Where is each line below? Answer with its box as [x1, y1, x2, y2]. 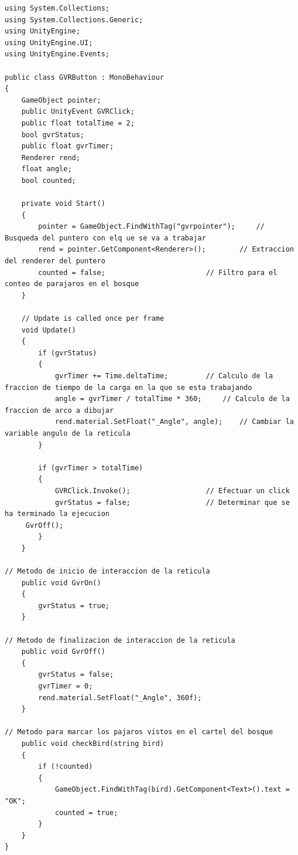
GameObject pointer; [21, 96, 101, 104]
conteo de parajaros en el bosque [5, 280, 139, 289]
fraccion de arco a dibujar [5, 406, 114, 415]
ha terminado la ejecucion [5, 510, 109, 518]
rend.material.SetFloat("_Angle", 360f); [38, 693, 202, 702]
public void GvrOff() [21, 647, 105, 656]
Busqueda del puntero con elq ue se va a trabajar [5, 233, 206, 242]
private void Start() [21, 199, 105, 208]
